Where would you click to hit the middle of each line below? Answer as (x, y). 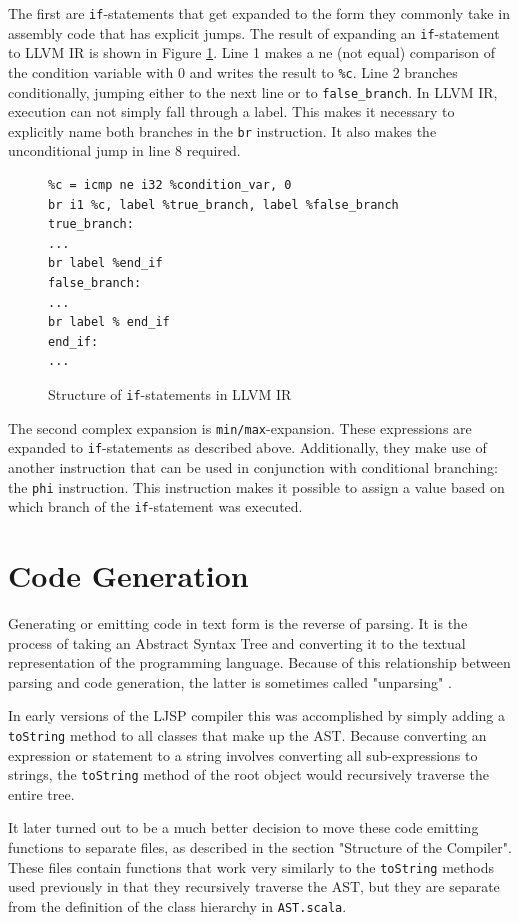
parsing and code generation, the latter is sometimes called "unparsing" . (230, 681)
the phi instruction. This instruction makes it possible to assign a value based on (256, 486)
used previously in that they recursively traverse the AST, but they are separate (254, 886)
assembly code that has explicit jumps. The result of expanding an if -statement (254, 32)
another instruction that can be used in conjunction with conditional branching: (253, 466)
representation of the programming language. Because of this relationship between (259, 662)
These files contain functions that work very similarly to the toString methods (251, 866)
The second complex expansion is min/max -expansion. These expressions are (240, 427)
